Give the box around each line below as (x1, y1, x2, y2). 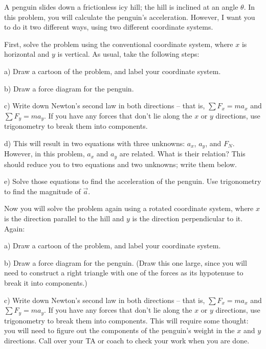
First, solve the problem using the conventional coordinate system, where (4, 38, 233, 49)
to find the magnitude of (4, 185, 81, 196)
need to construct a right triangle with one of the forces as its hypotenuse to (4, 267, 243, 278)
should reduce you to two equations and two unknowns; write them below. (4, 158, 237, 169)
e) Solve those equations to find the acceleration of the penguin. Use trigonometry (4, 176, 261, 187)
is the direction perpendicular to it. (132, 213, 243, 224)
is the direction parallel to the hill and (4, 213, 124, 224)
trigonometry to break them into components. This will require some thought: (4, 315, 249, 325)
